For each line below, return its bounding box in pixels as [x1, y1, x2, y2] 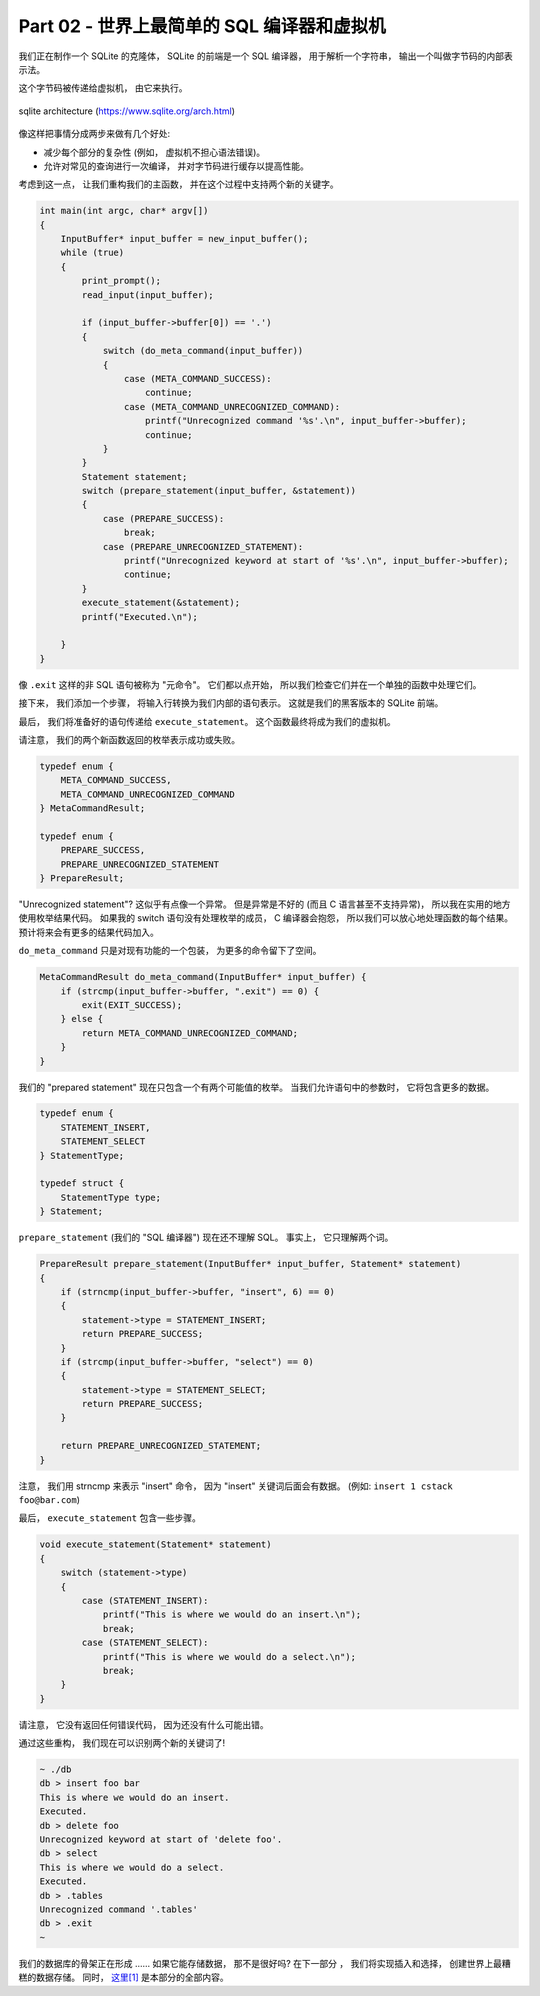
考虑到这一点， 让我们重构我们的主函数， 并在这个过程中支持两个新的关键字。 [18, 178, 339, 190]
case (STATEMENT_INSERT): [81, 1595, 209, 1606]
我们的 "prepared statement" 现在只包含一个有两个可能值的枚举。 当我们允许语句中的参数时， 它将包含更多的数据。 [18, 1081, 495, 1093]
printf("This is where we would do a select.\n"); [102, 1651, 357, 1662]
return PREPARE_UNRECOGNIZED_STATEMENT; [60, 1440, 262, 1452]
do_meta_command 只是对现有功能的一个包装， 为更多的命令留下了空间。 [18, 945, 322, 957]
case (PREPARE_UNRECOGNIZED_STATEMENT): [102, 541, 304, 552]
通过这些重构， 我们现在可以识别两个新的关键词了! [18, 1737, 225, 1749]
